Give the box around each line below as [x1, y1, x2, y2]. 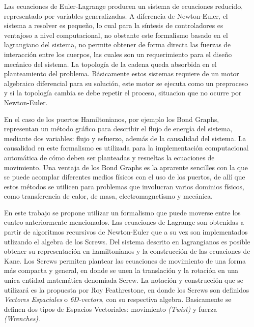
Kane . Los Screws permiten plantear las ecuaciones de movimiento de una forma [4, 255, 246, 266]
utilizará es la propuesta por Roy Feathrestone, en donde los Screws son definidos [4, 284, 249, 295]
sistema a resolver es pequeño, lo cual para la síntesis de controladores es [4, 20, 223, 30]
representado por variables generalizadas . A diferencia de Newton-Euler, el [4, 10, 228, 21]
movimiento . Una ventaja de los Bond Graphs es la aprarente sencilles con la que [4, 162, 248, 172]
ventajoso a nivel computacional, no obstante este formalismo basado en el [4, 30, 228, 40]
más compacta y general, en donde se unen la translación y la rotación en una [4, 265, 239, 275]
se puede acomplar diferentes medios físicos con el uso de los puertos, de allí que [4, 172, 245, 182]
